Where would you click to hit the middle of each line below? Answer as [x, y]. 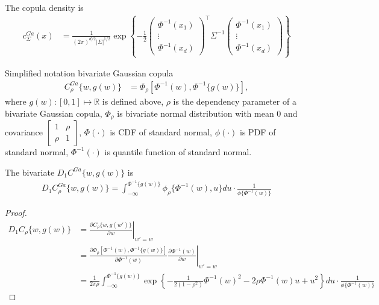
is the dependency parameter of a [235, 101]
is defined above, [133, 101]
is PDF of [258, 131]
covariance [24, 131]
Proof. [16, 213]
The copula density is [44, 7]
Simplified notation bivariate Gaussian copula [89, 73]
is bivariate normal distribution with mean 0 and [207, 113]
